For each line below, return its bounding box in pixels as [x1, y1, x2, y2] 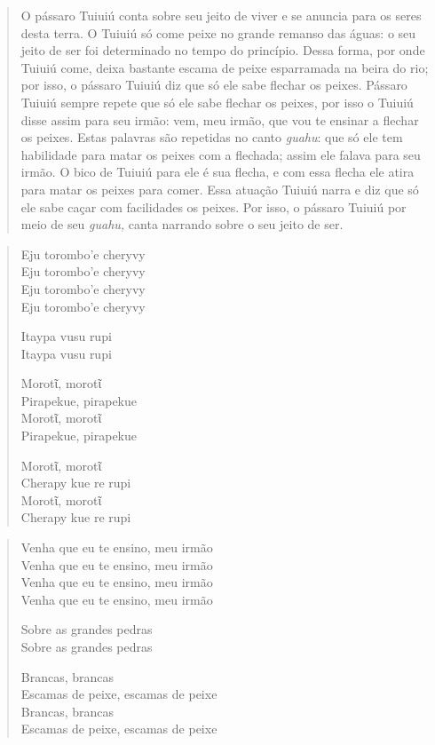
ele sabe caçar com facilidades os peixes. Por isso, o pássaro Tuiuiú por [20, 197, 407, 216]
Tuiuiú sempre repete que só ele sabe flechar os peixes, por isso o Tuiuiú [20, 92, 414, 111]
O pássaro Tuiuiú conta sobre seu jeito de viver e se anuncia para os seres [20, 6, 422, 24]
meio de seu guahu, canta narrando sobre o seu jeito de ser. [20, 215, 344, 234]
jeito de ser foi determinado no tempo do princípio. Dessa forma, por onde [20, 41, 425, 59]
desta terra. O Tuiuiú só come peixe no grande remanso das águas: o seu [20, 23, 416, 42]
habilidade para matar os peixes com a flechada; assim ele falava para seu [20, 145, 421, 163]
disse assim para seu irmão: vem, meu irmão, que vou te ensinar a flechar [20, 110, 419, 129]
